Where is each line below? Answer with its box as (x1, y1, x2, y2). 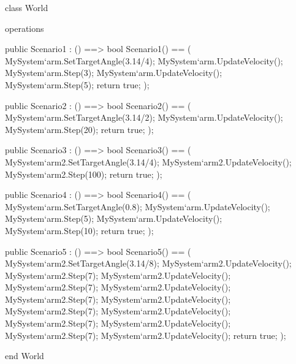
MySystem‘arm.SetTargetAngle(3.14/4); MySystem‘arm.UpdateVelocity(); (5, 54, 283, 67)
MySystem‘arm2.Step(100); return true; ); (5, 167, 162, 180)
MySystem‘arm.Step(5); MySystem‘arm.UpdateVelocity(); (5, 212, 222, 225)
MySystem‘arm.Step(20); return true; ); (5, 123, 154, 135)
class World (5, 1, 48, 13)
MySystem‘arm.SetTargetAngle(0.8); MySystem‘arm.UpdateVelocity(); (5, 200, 270, 213)
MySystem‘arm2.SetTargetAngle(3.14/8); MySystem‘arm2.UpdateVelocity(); (5, 257, 292, 270)
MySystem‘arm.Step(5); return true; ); (5, 78, 150, 91)
